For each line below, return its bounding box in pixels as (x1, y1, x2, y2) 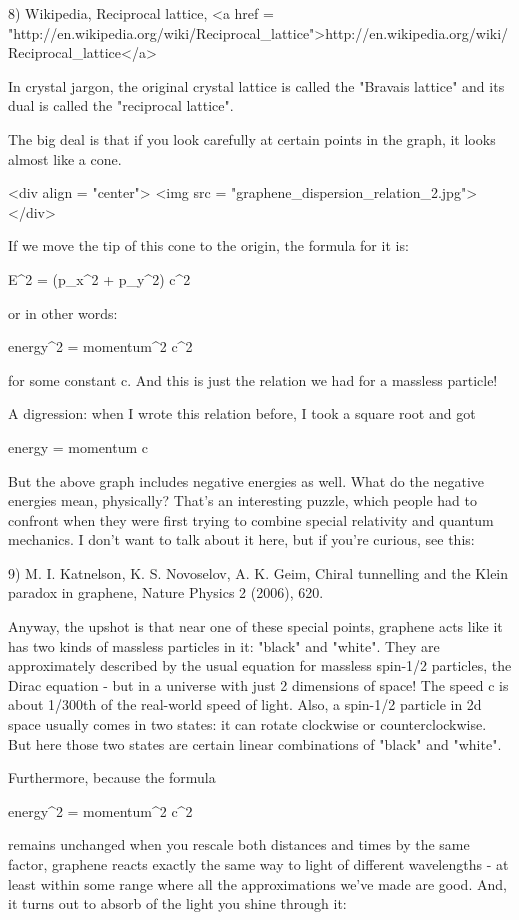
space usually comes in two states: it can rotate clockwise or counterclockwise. (8, 714, 487, 735)
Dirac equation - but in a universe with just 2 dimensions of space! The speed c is (8, 674, 509, 695)
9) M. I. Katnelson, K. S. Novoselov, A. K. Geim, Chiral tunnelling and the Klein (8, 562, 509, 583)
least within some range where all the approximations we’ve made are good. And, (8, 873, 507, 894)
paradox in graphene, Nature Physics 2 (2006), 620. (8, 582, 324, 603)
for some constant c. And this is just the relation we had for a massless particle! (8, 369, 498, 390)
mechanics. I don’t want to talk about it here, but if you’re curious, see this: (8, 529, 475, 550)
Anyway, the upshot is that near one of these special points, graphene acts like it (8, 616, 503, 637)
